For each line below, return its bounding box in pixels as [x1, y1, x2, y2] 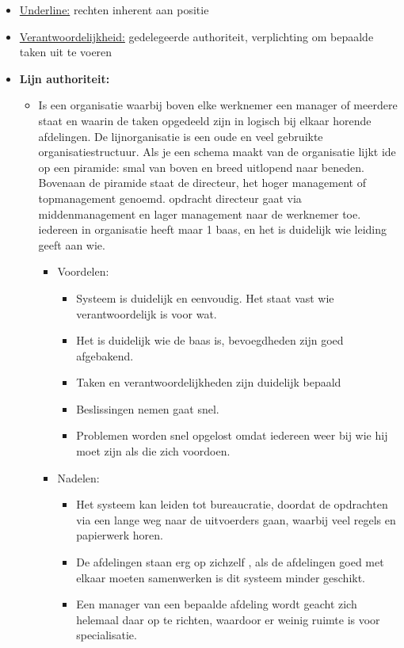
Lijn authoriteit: [19, 70, 110, 86]
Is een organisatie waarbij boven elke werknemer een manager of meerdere [38, 97, 398, 113]
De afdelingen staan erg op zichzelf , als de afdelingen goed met [76, 554, 384, 570]
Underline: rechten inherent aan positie [19, 2, 209, 17]
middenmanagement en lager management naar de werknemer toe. [38, 205, 361, 222]
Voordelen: [57, 263, 109, 280]
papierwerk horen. [76, 527, 163, 543]
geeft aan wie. [38, 236, 105, 253]
